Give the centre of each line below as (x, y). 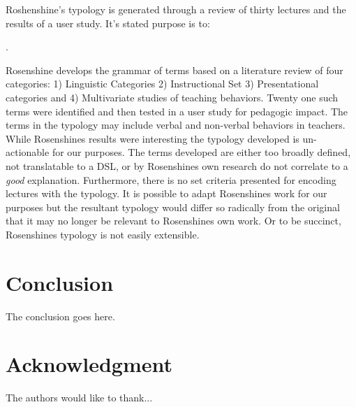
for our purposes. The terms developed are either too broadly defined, (201, 152)
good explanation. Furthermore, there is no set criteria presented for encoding (171, 179)
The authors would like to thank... (79, 398)
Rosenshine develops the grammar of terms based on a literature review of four (175, 70)
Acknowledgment (89, 364)
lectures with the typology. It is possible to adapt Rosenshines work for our (166, 193)
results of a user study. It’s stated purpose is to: (108, 23)
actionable (28, 152)
